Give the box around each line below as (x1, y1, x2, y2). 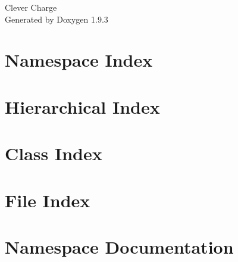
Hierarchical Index (5, 94, 160, 118)
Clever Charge (5, 1, 57, 13)
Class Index (5, 141, 102, 166)
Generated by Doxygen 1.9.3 (5, 13, 108, 25)
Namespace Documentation (5, 234, 234, 258)
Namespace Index (5, 48, 153, 72)
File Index (5, 188, 90, 212)
